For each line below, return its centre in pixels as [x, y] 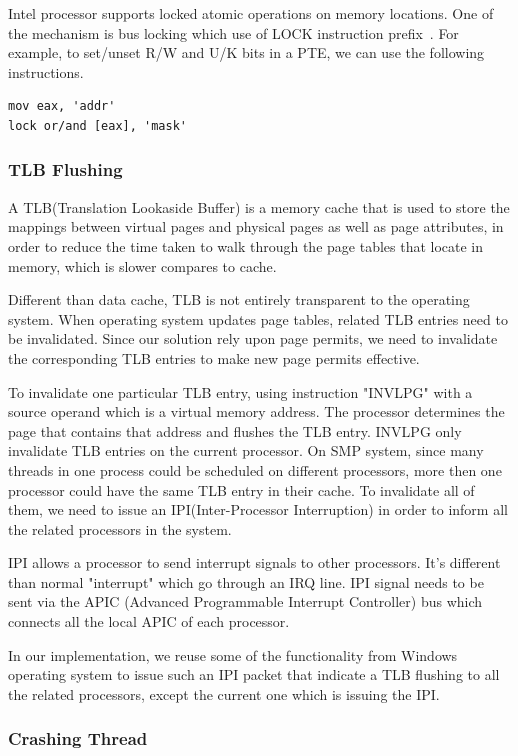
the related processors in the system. [120, 528]
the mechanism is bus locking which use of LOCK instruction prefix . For [233, 32]
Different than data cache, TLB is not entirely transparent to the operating [239, 299]
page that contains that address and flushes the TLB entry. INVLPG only [235, 430]
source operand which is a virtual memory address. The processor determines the [256, 411]
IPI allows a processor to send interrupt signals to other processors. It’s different [254, 562]
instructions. [46, 71]
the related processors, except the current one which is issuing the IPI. [224, 693]
